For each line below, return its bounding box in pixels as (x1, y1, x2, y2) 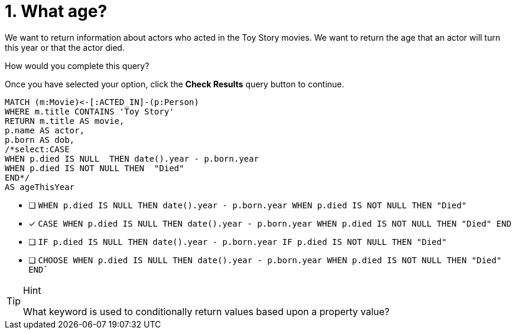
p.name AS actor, (5, 125, 85, 135)
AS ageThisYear (5, 182, 75, 192)
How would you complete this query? (5, 60, 150, 71)
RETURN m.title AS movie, (5, 116, 125, 126)
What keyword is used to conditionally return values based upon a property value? (23, 305, 390, 317)
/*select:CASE (5, 144, 70, 154)
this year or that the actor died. (5, 42, 125, 53)
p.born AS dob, (5, 135, 75, 145)
